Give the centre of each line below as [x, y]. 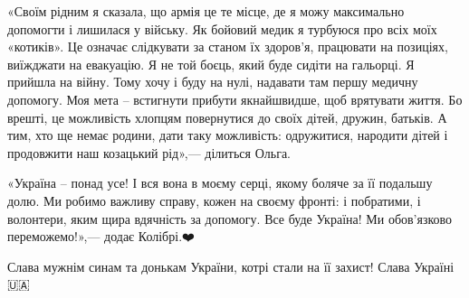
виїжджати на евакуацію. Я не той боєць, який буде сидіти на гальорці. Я [211, 64]
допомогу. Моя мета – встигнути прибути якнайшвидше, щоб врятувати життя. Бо [235, 99]
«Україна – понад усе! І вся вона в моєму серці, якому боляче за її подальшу [220, 183]
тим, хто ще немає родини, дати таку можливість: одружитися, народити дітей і [228, 135]
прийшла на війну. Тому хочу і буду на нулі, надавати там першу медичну [213, 82]
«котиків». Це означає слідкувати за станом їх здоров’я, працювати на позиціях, [228, 47]
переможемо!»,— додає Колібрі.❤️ [101, 236]
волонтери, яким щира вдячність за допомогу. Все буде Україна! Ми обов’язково [230, 218]
